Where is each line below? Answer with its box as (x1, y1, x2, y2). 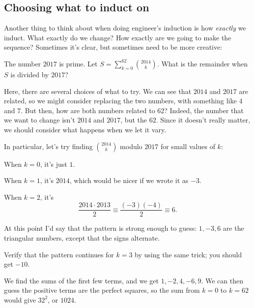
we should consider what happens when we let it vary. (4, 124, 167, 134)
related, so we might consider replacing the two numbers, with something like (4, 95, 237, 106)
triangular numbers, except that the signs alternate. (4, 232, 160, 243)
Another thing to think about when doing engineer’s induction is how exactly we (4, 23, 246, 33)
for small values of (160, 141, 215, 151)
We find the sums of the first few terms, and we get (4, 275, 159, 285)
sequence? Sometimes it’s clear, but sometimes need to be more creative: (4, 42, 223, 52)
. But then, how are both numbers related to (21, 105, 155, 115)
